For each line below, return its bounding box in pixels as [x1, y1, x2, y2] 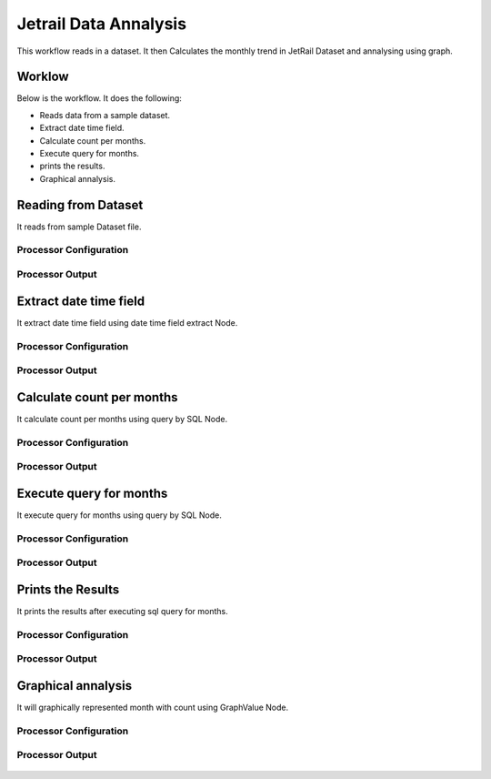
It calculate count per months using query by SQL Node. [16, 413, 227, 424]
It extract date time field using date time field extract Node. [16, 317, 238, 328]
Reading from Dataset [16, 197, 144, 213]
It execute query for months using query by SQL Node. [16, 510, 222, 521]
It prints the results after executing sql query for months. [16, 605, 229, 616]
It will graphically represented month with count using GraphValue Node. [16, 702, 289, 713]
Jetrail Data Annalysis [16, 14, 186, 34]
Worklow [16, 69, 69, 85]
